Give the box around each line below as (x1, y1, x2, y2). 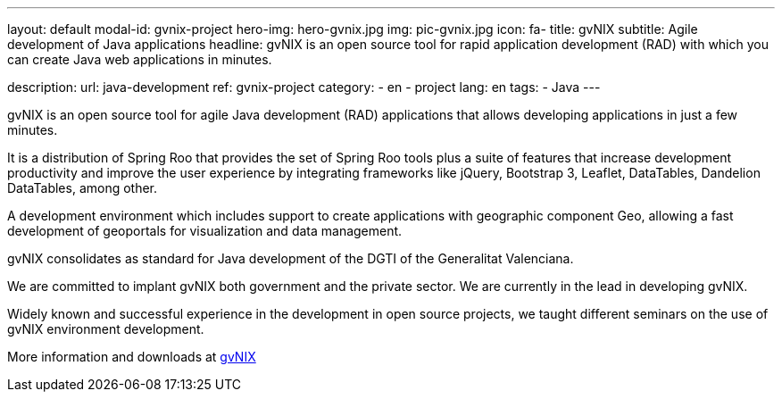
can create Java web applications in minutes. (7, 52, 272, 67)
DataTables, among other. (7, 180, 158, 195)
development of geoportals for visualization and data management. (7, 223, 403, 238)
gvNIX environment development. (7, 321, 204, 337)
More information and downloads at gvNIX (7, 349, 256, 364)
